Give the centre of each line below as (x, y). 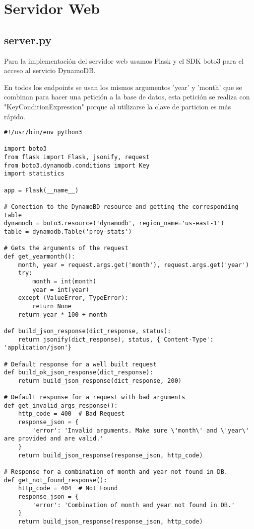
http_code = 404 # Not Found (68, 488)
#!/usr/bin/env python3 (43, 132)
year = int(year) (61, 290)
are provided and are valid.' (54, 439)
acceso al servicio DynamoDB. (50, 70)
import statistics (34, 174)
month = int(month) (64, 281)
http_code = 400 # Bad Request (71, 414)
